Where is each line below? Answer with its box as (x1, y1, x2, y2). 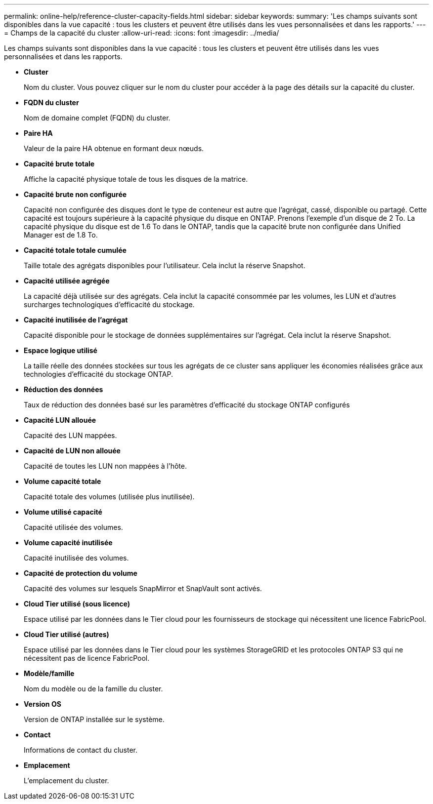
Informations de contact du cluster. (24, 746, 138, 754)
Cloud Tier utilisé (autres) (24, 630, 109, 639)
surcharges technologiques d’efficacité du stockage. (24, 300, 195, 309)
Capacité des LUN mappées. (24, 431, 117, 440)
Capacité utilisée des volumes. (24, 523, 123, 531)
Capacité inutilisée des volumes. (24, 554, 129, 562)
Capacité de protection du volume (24, 569, 137, 577)
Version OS (24, 700, 61, 708)
